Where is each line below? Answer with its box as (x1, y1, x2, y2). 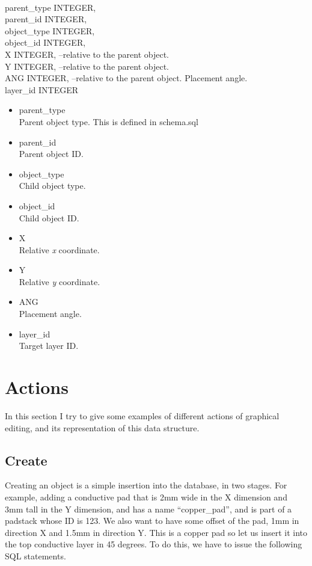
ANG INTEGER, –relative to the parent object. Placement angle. (5, 72, 248, 84)
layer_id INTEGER (5, 83, 79, 96)
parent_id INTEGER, (5, 13, 87, 25)
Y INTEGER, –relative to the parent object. (5, 60, 169, 72)
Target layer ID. (19, 339, 79, 352)
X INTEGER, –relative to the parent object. (5, 48, 169, 60)
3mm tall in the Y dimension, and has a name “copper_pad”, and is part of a (5, 502, 292, 515)
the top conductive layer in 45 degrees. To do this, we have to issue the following (5, 538, 302, 550)
